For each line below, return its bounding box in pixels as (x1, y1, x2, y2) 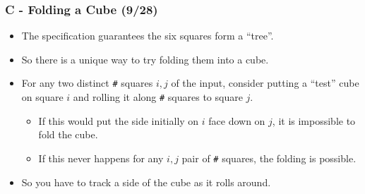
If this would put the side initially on (38, 113, 199, 128)
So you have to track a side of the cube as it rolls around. (21, 174, 271, 189)
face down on (208, 113, 265, 128)
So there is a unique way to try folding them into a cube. (21, 51, 269, 66)
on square (21, 90, 64, 104)
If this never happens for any (38, 150, 164, 165)
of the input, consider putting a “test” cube (171, 75, 359, 90)
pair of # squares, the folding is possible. (181, 150, 357, 165)
